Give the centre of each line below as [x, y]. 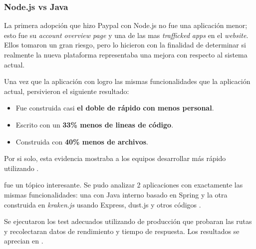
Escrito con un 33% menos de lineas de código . [95, 124]
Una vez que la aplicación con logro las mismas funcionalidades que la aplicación [127, 81]
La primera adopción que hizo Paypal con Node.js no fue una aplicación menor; [126, 25]
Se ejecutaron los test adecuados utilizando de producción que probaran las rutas [128, 221]
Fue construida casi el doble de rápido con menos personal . [115, 108]
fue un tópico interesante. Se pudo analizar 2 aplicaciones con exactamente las [124, 185]
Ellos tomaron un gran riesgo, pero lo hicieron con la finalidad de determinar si [125, 45]
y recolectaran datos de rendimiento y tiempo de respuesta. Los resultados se [122, 231]
